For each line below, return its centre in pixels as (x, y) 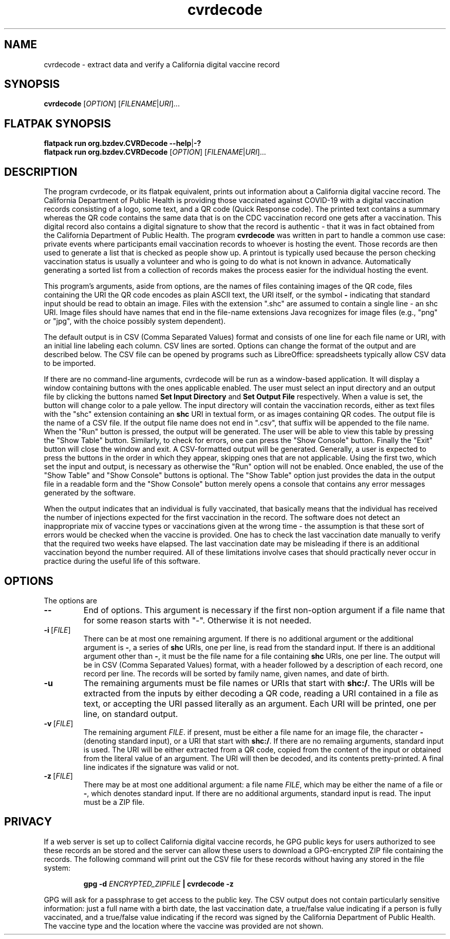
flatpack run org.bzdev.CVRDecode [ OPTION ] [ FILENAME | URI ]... (155, 152)
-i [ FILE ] (57, 630)
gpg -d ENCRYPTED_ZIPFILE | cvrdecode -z (158, 883)
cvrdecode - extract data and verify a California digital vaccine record (162, 64)
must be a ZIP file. (114, 802)
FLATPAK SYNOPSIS (58, 123)
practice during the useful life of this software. (122, 561)
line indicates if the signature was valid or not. (161, 767)
